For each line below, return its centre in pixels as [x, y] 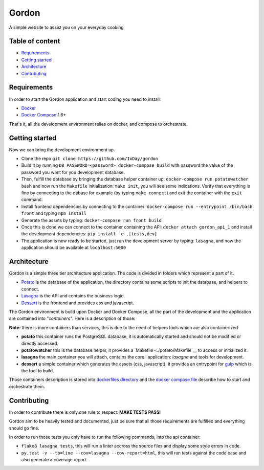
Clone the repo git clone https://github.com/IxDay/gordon [90, 158]
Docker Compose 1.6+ [44, 115]
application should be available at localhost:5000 [74, 247]
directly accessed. [40, 343]
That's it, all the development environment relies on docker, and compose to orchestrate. [99, 124]
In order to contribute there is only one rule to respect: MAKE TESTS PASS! [85, 412]
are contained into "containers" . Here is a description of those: [72, 318]
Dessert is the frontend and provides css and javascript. [78, 303]
